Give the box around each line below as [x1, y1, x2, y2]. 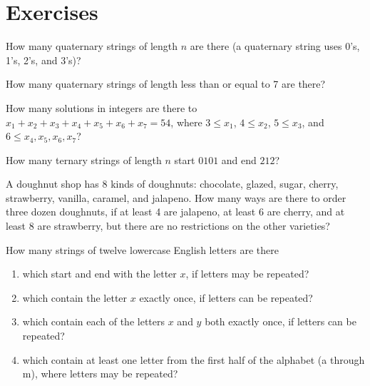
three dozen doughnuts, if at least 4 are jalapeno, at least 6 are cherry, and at [6, 204, 345, 219]
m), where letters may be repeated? [22, 366, 178, 381]
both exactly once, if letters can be [205, 314, 356, 329]
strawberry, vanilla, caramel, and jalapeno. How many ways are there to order [6, 190, 346, 205]
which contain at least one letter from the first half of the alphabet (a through [22, 352, 365, 367]
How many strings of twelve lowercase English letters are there [6, 242, 279, 257]
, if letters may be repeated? [185, 266, 309, 281]
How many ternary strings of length [6, 152, 162, 167]
